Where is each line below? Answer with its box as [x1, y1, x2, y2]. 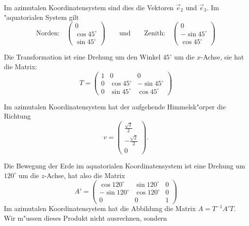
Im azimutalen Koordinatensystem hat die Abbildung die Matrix [4, 203, 196, 213]
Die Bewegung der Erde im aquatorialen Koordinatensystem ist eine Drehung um [4, 161, 245, 171]
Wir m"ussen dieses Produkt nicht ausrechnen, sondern [4, 213, 167, 223]
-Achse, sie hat [201, 52, 244, 62]
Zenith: [144, 30, 166, 37]
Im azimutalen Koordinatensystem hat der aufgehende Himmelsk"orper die [4, 101, 226, 111]
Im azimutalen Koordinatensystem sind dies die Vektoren [4, 2, 174, 12]
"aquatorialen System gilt [4, 12, 79, 22]
